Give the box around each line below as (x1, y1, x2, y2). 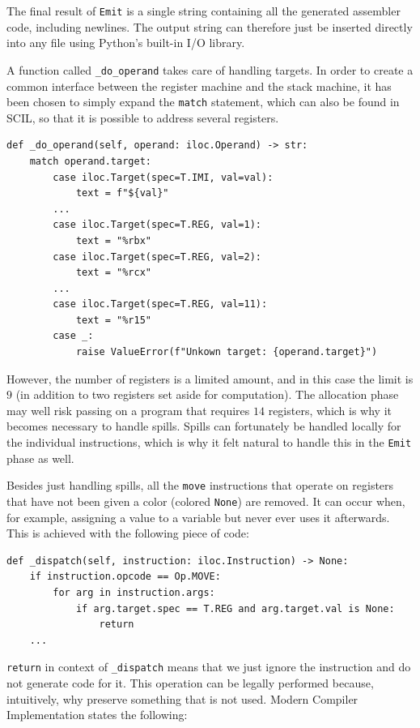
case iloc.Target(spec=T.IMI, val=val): (53, 171, 274, 183)
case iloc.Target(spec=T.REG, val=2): (53, 251, 261, 263)
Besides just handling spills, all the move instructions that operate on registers (6, 477, 394, 494)
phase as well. (6, 449, 74, 466)
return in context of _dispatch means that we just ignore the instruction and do (6, 658, 411, 675)
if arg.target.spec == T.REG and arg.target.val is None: (75, 602, 395, 615)
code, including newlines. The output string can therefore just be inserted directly (6, 18, 413, 35)
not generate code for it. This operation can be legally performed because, (6, 674, 374, 691)
